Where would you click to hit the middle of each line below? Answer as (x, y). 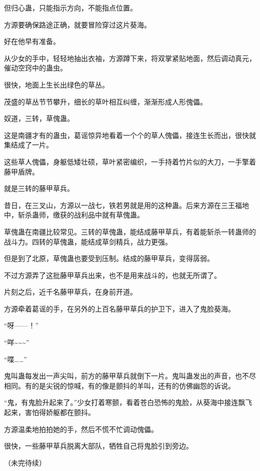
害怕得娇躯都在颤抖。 (60, 412)
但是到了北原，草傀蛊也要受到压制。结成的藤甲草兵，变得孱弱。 (109, 258)
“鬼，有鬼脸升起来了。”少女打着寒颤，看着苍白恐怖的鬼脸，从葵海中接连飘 (125, 402)
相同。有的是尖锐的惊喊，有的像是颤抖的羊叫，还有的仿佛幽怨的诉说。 (119, 385)
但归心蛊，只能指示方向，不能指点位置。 (70, 7)
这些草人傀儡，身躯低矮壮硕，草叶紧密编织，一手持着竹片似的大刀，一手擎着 (130, 161)
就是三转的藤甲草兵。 (39, 188)
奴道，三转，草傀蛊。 (39, 118)
